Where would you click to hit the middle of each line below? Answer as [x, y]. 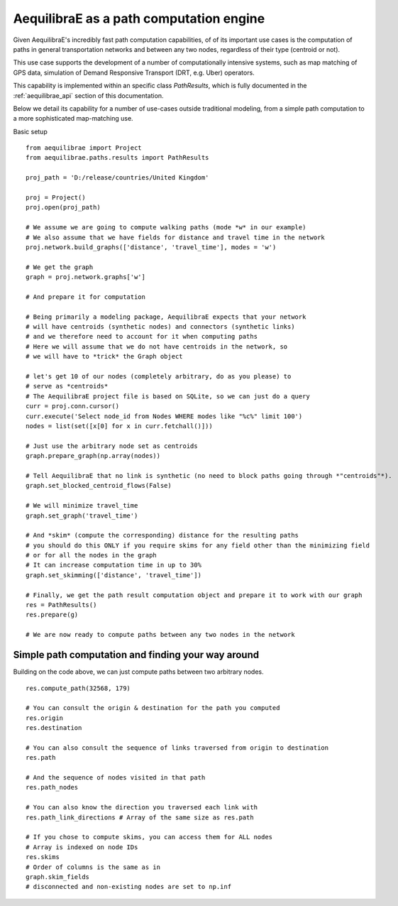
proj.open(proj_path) [63, 207]
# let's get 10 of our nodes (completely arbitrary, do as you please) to [159, 377]
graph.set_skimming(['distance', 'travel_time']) [114, 575]
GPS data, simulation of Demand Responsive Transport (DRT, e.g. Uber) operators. [134, 72]
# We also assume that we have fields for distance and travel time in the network [176, 237]
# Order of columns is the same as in [93, 867]
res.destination [54, 728]
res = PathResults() [61, 605]
